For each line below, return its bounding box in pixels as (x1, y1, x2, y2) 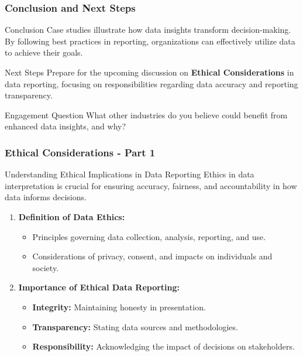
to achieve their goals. (5, 46, 83, 59)
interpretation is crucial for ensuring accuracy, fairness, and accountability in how (5, 179, 297, 191)
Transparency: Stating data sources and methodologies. (32, 320, 238, 333)
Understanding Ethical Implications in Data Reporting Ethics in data (5, 168, 254, 180)
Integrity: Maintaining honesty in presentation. (32, 300, 206, 313)
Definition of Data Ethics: (18, 210, 125, 222)
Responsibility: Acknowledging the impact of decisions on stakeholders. (32, 340, 295, 352)
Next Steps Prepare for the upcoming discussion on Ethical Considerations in (5, 66, 294, 78)
